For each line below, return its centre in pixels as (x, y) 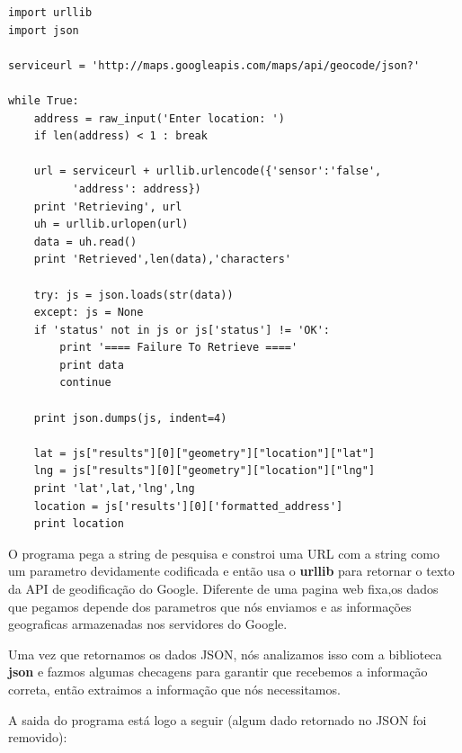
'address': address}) (137, 188)
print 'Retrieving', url (108, 206)
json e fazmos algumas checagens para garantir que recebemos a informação (218, 672)
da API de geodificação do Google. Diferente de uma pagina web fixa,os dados (223, 588)
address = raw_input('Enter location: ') (159, 118)
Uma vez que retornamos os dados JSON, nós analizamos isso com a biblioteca (225, 654)
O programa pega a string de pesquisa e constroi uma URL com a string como (224, 553)
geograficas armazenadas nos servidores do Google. (148, 624)
